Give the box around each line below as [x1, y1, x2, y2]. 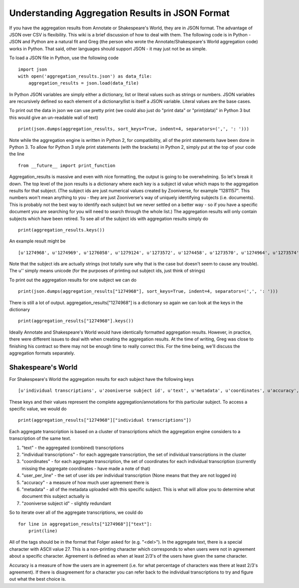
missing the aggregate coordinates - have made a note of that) [21, 466, 150, 471]
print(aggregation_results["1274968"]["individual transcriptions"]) [18, 417, 192, 423]
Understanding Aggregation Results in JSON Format [9, 7, 230, 18]
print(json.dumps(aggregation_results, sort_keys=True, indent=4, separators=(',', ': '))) [18, 126, 249, 132]
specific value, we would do [9, 406, 67, 412]
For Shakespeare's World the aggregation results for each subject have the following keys [9, 376, 194, 382]
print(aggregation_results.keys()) [18, 227, 105, 233]
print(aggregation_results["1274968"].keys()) [18, 318, 134, 324]
